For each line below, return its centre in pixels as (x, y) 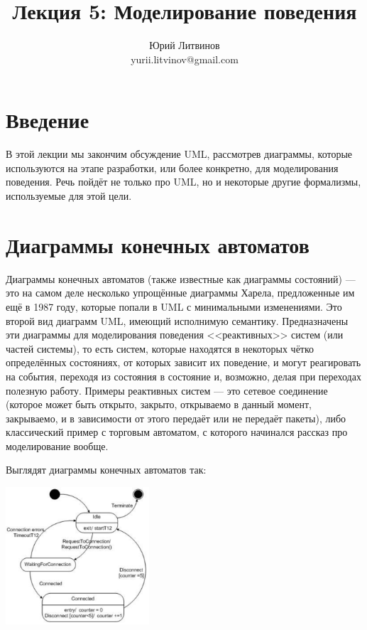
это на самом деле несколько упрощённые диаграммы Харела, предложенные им (180, 293)
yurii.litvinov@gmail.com (185, 59)
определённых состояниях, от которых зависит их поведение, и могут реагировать (183, 362)
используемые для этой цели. (69, 196)
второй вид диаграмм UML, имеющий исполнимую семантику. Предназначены (177, 320)
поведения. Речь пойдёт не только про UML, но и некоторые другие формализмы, (183, 182)
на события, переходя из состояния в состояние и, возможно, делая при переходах (183, 376)
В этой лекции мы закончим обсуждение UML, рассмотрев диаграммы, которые (179, 154)
